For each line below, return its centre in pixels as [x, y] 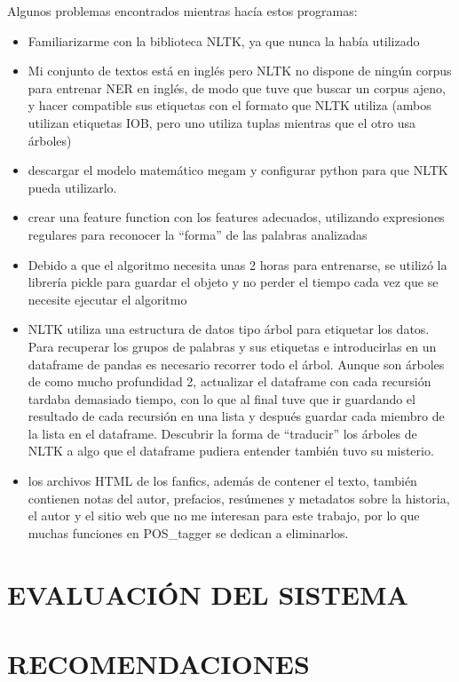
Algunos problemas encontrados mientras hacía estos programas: [182, 11]
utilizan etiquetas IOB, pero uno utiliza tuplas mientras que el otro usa [222, 122]
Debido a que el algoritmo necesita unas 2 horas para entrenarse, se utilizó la [237, 264]
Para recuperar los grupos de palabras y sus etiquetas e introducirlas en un [232, 346]
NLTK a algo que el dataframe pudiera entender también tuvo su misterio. [231, 451]
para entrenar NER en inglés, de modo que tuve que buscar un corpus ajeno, [237, 87]
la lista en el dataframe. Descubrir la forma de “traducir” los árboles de [222, 433]
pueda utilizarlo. [72, 187]
